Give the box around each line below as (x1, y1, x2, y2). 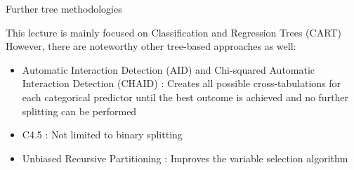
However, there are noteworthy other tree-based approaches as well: (6, 39, 296, 53)
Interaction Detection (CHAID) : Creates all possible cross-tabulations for (22, 76, 341, 91)
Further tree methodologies (6, 1, 122, 15)
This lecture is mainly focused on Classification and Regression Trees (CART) (6, 25, 341, 39)
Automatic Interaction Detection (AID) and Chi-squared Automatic (22, 62, 315, 77)
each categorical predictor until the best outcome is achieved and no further (22, 89, 349, 104)
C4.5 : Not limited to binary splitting (22, 127, 183, 142)
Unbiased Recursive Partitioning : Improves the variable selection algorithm (22, 150, 348, 165)
